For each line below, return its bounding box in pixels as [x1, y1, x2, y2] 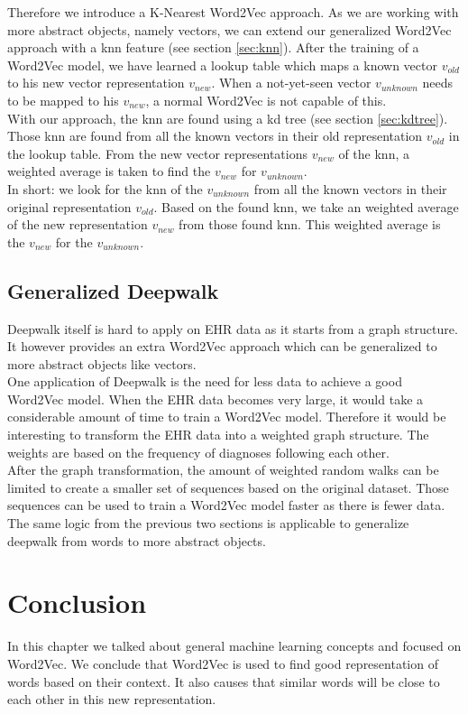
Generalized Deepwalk [7, 276, 219, 304]
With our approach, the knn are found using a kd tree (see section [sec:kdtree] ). [7, 108, 448, 127]
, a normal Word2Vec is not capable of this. [145, 90, 387, 109]
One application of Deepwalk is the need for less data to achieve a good [7, 372, 402, 391]
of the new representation [7, 215, 148, 234]
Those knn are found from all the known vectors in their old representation [7, 126, 423, 145]
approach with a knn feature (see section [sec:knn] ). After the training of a [7, 38, 419, 57]
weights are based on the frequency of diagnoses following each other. [7, 442, 390, 461]
